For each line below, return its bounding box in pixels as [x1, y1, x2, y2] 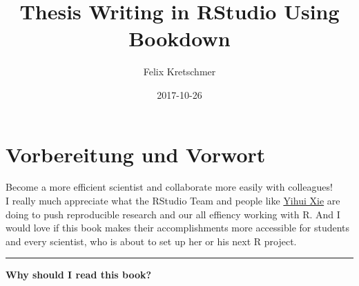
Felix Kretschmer [143, 64, 216, 79]
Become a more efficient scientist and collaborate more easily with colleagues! [6, 180, 333, 194]
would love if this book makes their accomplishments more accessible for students [6, 220, 350, 235]
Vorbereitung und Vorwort [6, 140, 266, 168]
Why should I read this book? [6, 267, 152, 282]
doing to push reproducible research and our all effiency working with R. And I [6, 207, 340, 221]
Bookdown [128, 24, 231, 53]
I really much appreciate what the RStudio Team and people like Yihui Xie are [6, 193, 340, 208]
